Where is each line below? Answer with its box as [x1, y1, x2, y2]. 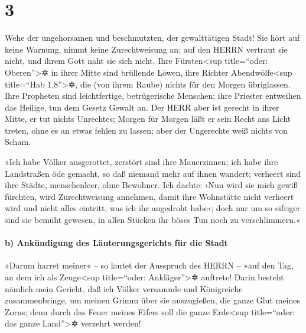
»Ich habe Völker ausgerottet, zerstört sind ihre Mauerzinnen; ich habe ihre [5, 156, 278, 168]
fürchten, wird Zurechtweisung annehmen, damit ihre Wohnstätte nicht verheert [5, 190, 294, 202]
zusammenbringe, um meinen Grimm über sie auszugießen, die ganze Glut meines [5, 294, 300, 306]
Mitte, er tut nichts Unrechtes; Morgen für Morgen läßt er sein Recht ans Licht [5, 112, 291, 125]
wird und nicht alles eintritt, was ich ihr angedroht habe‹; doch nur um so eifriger [5, 202, 301, 214]
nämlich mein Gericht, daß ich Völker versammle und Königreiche [5, 282, 243, 295]
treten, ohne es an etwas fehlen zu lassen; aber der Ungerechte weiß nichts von [5, 124, 288, 136]
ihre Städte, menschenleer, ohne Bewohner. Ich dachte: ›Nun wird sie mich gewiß [5, 179, 298, 191]
